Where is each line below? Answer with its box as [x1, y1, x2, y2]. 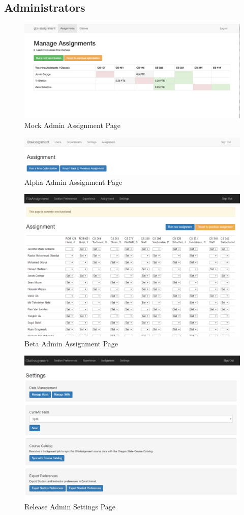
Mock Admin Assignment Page [24, 120, 120, 131]
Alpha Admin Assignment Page [24, 176, 123, 187]
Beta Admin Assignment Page [24, 338, 118, 348]
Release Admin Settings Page [24, 501, 116, 511]
